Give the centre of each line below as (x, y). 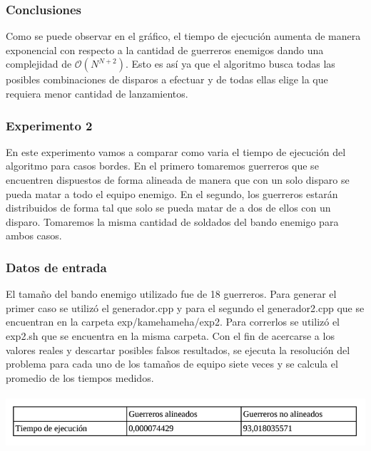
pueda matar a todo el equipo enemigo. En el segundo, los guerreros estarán (172, 193)
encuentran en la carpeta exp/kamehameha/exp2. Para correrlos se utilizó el (173, 322)
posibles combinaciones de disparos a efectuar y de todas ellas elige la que (167, 79)
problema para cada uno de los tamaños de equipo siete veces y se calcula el (172, 364)
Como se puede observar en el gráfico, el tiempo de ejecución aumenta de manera (183, 36)
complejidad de (39, 64)
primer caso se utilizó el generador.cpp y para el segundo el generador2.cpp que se (185, 307)
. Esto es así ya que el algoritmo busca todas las (230, 64)
